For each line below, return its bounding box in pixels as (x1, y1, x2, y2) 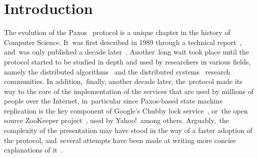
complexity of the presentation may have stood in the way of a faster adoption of (4, 125, 252, 135)
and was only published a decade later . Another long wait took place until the (4, 46, 249, 57)
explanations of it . (4, 144, 63, 155)
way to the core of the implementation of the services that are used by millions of (4, 85, 253, 96)
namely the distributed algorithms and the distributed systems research (4, 66, 230, 76)
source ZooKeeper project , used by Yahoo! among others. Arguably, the (4, 115, 229, 125)
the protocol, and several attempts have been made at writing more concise (4, 134, 236, 145)
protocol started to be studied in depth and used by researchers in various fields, (4, 56, 251, 66)
